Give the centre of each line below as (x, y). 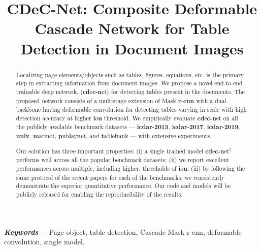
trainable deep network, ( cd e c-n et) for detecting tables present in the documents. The (130, 91)
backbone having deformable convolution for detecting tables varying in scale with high (131, 110)
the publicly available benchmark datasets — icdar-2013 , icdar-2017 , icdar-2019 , (128, 127)
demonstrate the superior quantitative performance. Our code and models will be (123, 186)
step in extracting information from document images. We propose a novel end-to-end (129, 83)
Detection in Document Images (132, 48)
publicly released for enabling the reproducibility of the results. (99, 194)
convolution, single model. (44, 242)
